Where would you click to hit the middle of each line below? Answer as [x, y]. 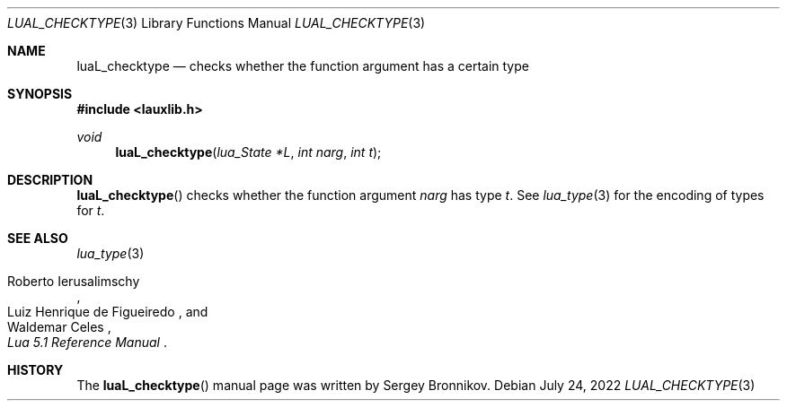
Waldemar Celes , [59, 327]
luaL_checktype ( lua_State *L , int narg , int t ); [248, 152]
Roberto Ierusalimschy [74, 281]
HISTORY [35, 370]
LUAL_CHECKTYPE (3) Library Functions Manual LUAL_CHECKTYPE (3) [217, 23]
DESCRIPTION [50, 180]
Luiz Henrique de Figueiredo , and [108, 312]
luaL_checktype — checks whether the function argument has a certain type [303, 66]
